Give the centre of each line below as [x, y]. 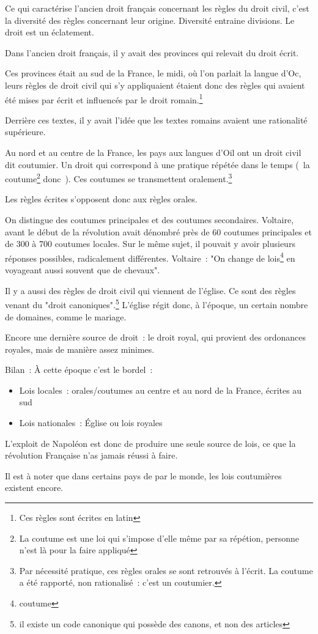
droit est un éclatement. [50, 32]
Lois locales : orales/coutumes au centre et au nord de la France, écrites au [161, 390]
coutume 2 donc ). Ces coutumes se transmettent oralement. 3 [119, 178]
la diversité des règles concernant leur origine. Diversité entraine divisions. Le [150, 20]
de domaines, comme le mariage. [66, 316]
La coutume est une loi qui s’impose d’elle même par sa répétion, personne [159, 538]
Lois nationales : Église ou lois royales [91, 423]
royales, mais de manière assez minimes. [80, 349]
